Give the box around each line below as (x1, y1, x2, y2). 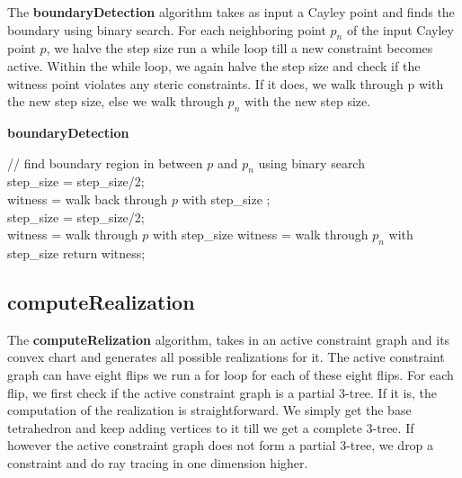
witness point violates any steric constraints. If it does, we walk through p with (7, 74, 444, 93)
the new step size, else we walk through (7, 92, 224, 111)
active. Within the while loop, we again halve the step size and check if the (7, 56, 421, 75)
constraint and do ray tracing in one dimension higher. (7, 453, 308, 472)
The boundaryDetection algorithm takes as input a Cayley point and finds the (7, 3, 455, 21)
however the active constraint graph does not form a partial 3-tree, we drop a (7, 436, 434, 455)
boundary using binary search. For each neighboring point (7, 20, 326, 39)
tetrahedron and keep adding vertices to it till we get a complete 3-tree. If (7, 418, 414, 437)
